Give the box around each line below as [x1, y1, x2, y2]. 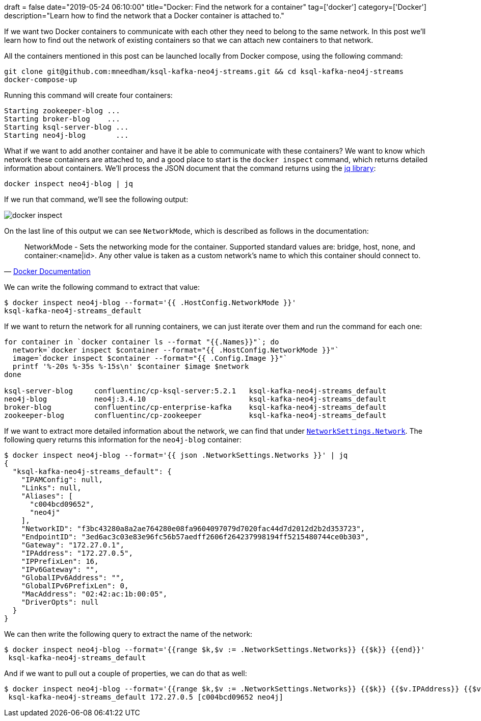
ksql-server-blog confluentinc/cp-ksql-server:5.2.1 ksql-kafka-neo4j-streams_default [4, 387, 387, 395]
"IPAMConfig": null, [21, 476, 103, 484]
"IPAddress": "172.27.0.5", [21, 549, 133, 557]
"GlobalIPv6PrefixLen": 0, [21, 582, 129, 590]
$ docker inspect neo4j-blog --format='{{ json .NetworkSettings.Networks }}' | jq [4, 451, 348, 459]
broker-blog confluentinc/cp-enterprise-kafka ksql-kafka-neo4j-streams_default [4, 403, 387, 411]
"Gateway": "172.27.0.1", [21, 541, 125, 549]
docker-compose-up [4, 76, 77, 84]
